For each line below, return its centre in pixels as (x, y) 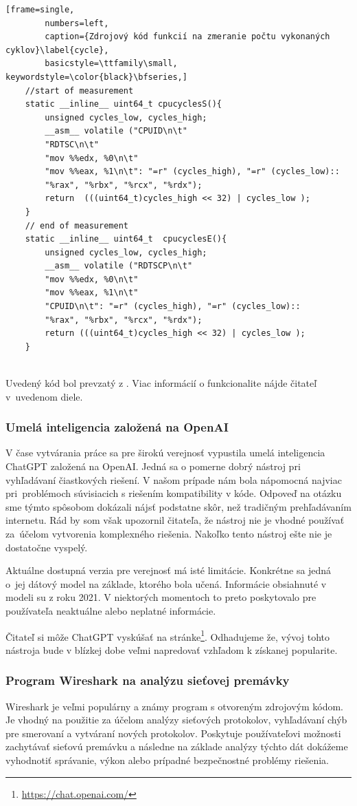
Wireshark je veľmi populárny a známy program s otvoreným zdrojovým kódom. (174, 706)
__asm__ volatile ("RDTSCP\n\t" (119, 266)
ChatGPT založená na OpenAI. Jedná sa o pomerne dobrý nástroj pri (153, 466)
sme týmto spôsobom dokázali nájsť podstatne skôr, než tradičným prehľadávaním (178, 506)
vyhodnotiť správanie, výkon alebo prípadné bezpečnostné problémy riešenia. (168, 760)
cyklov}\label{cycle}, (57, 50)
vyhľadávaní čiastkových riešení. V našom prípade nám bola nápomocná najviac (174, 479)
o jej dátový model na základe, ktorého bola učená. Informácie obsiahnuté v (166, 583)
